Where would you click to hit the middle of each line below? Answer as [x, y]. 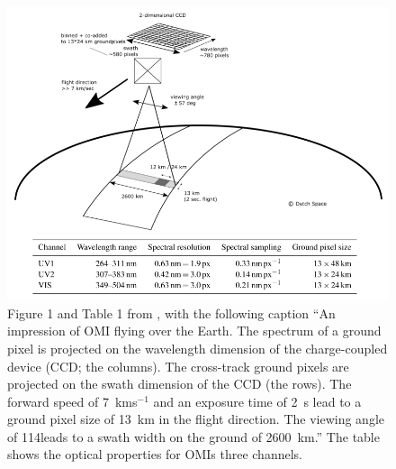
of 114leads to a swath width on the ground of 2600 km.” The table [193, 436]
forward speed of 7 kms [72, 401]
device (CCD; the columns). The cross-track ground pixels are [178, 366]
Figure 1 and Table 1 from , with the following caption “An [171, 313]
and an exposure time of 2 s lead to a [257, 401]
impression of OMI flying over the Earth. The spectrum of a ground [194, 331]
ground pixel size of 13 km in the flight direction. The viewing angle [196, 419]
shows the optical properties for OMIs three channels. [155, 454]
